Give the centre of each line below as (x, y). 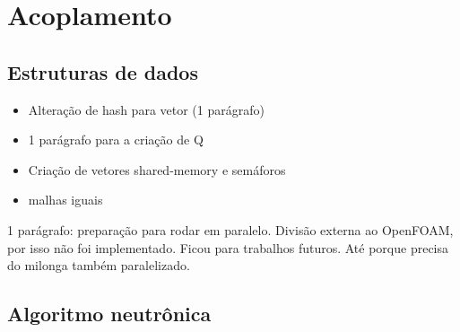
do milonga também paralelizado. (99, 265)
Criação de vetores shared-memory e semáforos (157, 169)
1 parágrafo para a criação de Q (116, 140)
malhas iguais (65, 200)
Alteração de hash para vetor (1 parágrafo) (146, 109)
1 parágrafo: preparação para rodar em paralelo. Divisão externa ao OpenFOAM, (230, 229)
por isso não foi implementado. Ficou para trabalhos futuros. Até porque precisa (228, 247)
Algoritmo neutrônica (109, 314)
